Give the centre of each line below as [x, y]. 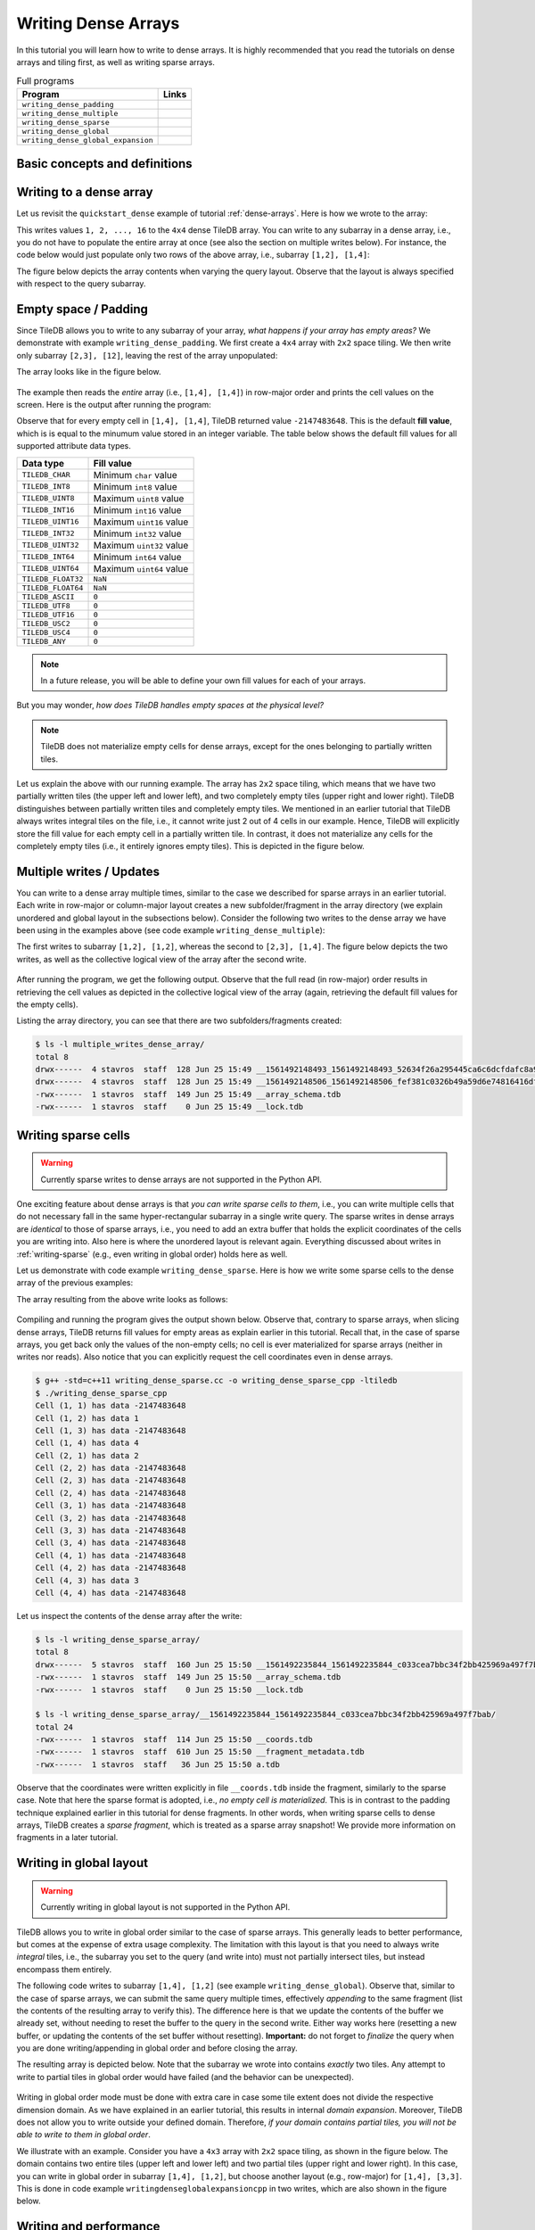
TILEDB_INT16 [48, 510]
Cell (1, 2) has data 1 [87, 1418]
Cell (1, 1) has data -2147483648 [111, 1406]
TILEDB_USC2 [46, 623]
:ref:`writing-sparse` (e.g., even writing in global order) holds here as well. [152, 1254]
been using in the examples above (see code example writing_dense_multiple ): [171, 930]
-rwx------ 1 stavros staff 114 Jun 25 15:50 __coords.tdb [174, 1740]
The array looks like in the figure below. [89, 372]
